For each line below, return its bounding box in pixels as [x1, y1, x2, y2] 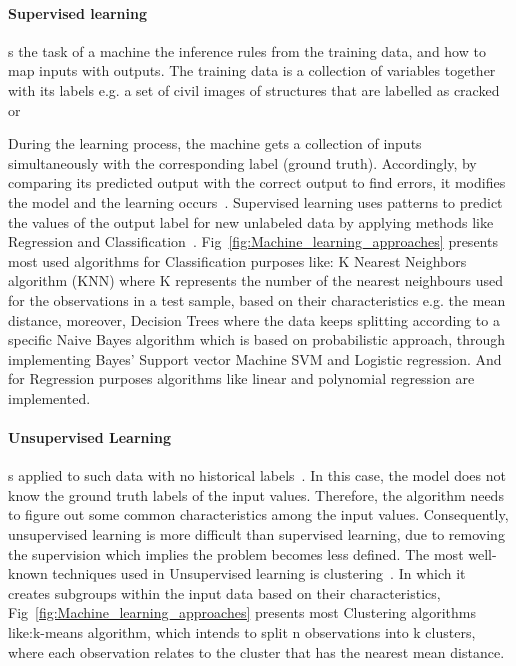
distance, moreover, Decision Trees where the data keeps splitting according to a [8, 309, 500, 330]
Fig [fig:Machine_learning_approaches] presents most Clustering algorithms [8, 602, 476, 623]
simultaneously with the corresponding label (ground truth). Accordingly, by [8, 152, 477, 173]
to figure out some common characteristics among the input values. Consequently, [8, 504, 509, 525]
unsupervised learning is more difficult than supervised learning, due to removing [8, 524, 505, 545]
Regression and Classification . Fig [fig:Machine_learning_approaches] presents [8, 231, 498, 252]
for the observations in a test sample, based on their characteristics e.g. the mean [8, 289, 506, 310]
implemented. [8, 387, 91, 408]
